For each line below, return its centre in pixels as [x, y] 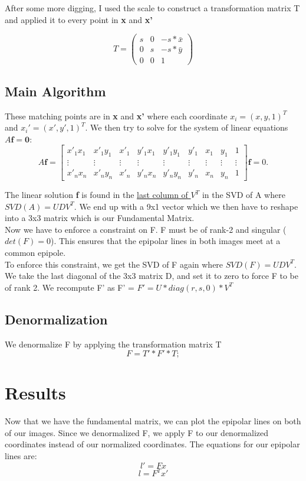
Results [35, 393]
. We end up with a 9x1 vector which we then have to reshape [186, 206]
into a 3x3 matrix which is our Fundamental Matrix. [100, 218]
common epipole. [35, 252]
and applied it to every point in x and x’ [79, 19]
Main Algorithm [55, 91]
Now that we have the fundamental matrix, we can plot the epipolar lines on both [153, 421]
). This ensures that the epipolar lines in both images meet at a [166, 241]
